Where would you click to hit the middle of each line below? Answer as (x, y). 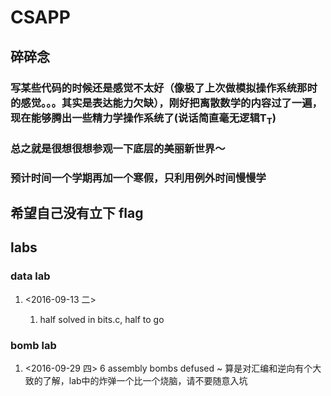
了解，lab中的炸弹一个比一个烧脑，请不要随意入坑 (145, 380)
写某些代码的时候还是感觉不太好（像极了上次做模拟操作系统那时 (164, 88)
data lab (30, 276)
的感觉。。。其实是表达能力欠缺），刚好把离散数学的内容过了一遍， (166, 103)
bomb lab (33, 345)
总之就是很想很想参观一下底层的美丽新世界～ (118, 148)
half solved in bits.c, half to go (102, 319)
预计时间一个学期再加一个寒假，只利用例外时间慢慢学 (138, 178)
